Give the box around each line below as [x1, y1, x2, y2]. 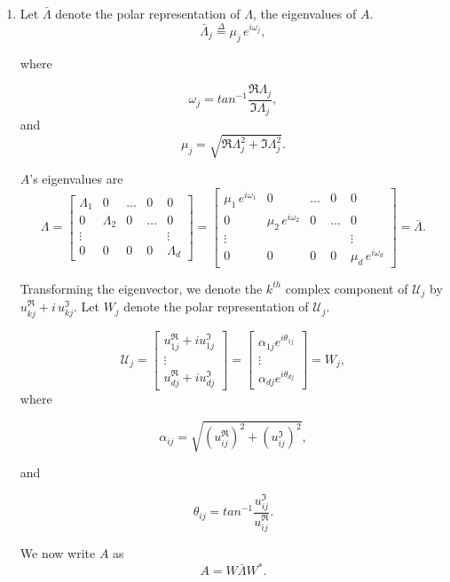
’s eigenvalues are [29, 169, 123, 188]
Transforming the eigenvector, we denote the [20, 279, 263, 297]
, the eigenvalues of [252, 4, 357, 22]
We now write [20, 544, 96, 562]
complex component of [285, 279, 408, 297]
